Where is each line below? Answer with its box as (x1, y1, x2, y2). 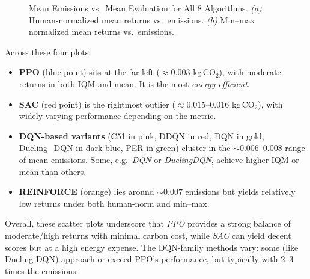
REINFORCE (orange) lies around (19, 185, 154, 198)
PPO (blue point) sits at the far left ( (19, 66, 160, 78)
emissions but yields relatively (185, 185, 296, 198)
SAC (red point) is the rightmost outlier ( (19, 97, 175, 110)
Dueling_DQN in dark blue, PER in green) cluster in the (19, 141, 231, 154)
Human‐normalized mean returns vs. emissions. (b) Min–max (29, 13, 255, 26)
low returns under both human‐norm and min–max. (19, 197, 210, 209)
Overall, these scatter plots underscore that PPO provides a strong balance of (5, 217, 291, 230)
